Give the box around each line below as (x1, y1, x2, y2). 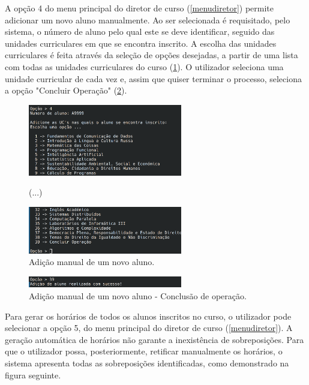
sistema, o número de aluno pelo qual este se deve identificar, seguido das (5, 25, 275, 38)
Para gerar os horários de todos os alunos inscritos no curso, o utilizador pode (5, 309, 292, 322)
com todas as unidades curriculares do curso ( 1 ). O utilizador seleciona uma (5, 60, 284, 73)
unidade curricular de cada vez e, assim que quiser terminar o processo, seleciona (5, 72, 302, 85)
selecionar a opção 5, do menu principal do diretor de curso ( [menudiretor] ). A (5, 321, 293, 334)
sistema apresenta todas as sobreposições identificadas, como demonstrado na (5, 357, 289, 369)
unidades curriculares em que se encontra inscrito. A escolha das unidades (5, 37, 277, 49)
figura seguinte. (5, 368, 61, 381)
